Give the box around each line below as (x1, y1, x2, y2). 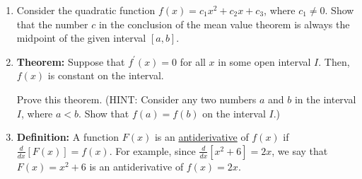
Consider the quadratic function (16, 3, 156, 17)
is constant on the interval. (47, 68, 164, 83)
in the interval (294, 91, 356, 106)
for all (180, 54, 206, 69)
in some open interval (218, 54, 311, 69)
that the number (16, 16, 88, 31)
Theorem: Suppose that (16, 54, 125, 69)
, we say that (271, 143, 328, 158)
